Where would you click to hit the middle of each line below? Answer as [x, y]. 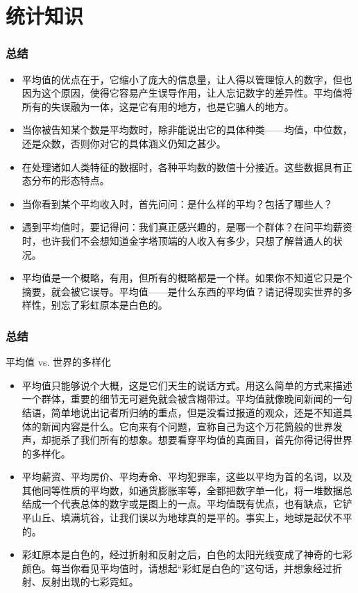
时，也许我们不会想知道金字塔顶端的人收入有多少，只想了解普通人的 [177, 240]
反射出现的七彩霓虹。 [90, 582]
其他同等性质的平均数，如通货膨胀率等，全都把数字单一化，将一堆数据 [182, 490]
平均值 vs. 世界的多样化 [59, 362]
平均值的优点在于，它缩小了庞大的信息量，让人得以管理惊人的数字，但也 [187, 79]
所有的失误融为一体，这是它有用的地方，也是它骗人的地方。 [158, 106]
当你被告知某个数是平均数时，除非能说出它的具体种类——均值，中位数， [187, 130]
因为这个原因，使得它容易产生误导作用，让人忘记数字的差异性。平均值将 [187, 93]
